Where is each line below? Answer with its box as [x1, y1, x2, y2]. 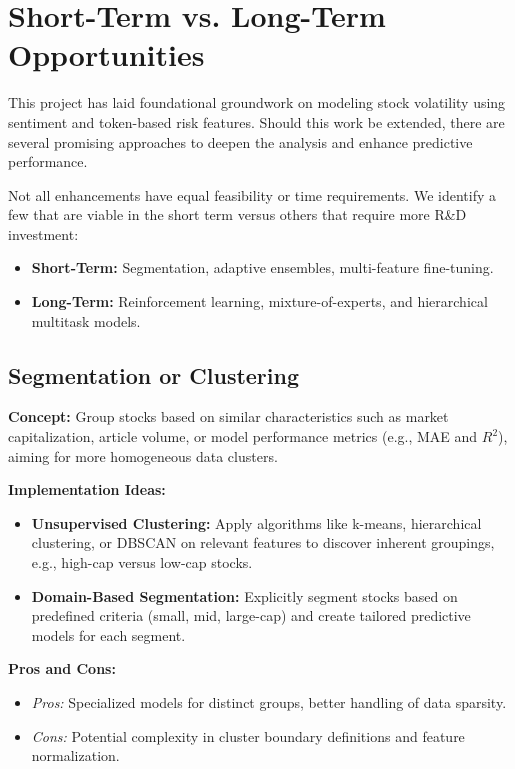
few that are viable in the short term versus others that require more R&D [8, 204, 467, 225]
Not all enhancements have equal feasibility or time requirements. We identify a [8, 184, 496, 205]
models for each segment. [31, 624, 186, 645]
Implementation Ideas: [8, 479, 166, 500]
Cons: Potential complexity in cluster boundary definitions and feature [31, 725, 465, 746]
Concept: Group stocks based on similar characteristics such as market [8, 406, 449, 427]
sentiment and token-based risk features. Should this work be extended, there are [8, 111, 505, 132]
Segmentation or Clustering [8, 359, 300, 390]
